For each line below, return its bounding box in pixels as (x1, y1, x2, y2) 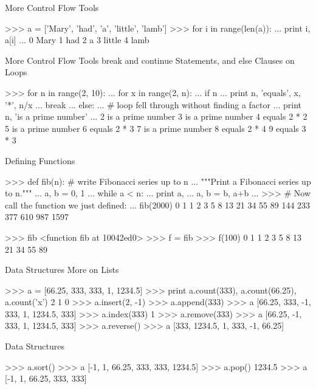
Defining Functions (5, 154, 75, 167)
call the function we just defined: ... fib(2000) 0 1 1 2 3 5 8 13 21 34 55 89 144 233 (5, 198, 311, 211)
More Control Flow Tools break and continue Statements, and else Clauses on (5, 53, 295, 66)
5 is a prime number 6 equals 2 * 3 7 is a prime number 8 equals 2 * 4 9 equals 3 (5, 122, 306, 134)
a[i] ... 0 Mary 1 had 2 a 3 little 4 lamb (5, 33, 149, 46)
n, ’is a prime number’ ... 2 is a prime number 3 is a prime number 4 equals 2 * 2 (5, 110, 307, 123)
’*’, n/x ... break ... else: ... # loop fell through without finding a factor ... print (5, 98, 301, 111)
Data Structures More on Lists (5, 263, 119, 276)
